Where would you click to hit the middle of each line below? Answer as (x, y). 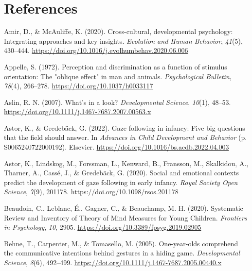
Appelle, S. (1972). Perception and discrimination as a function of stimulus (116, 66)
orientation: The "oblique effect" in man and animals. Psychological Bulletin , (118, 76)
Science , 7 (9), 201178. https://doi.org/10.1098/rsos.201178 (91, 192)
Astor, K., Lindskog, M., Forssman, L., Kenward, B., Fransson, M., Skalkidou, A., (126, 163)
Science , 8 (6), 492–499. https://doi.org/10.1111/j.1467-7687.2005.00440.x (113, 262)
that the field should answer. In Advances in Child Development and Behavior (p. (126, 137)
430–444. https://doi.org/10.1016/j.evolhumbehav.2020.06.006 (96, 50)
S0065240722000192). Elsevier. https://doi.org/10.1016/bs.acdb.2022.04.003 (117, 147)
